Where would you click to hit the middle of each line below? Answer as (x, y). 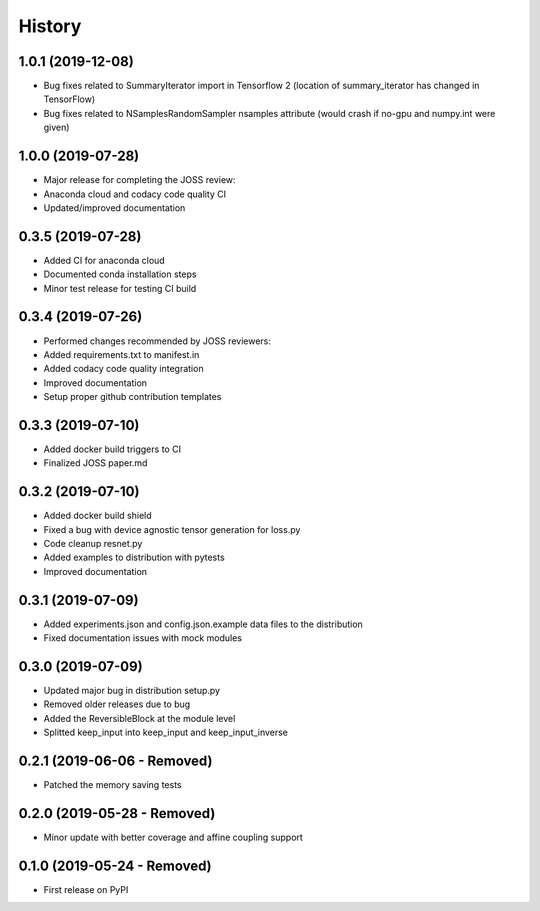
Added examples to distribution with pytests (134, 557)
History (50, 26)
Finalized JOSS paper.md (95, 463)
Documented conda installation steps (120, 274)
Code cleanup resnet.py (93, 544)
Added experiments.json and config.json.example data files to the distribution (203, 624)
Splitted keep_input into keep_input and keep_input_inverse (166, 732)
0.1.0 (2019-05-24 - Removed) (115, 865)
